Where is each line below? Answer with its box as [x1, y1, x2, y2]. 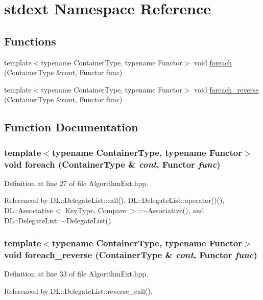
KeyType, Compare [65, 205, 126, 216]
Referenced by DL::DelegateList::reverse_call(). [4, 285, 153, 296]
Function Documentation [4, 119, 138, 135]
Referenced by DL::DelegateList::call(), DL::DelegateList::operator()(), [4, 195, 225, 205]
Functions [4, 33, 56, 49]
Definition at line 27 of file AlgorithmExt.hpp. [4, 177, 149, 188]
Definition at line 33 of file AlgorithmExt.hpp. [4, 268, 149, 279]
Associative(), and [147, 205, 204, 216]
